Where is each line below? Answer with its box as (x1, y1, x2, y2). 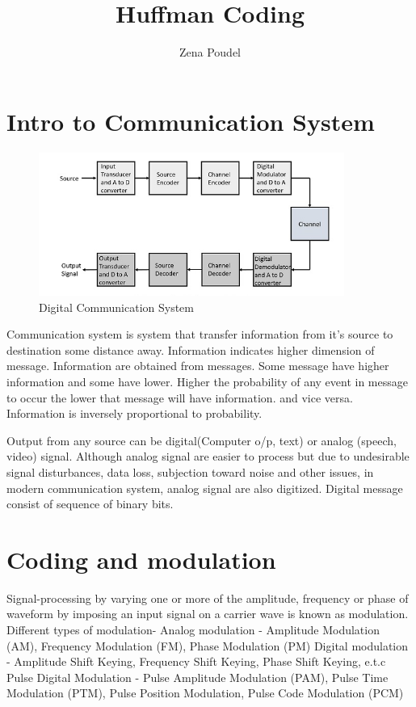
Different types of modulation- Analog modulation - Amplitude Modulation (6, 621, 380, 638)
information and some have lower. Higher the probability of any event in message (6, 372, 408, 389)
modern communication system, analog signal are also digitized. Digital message (6, 479, 403, 496)
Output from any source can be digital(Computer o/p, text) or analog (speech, (6, 431, 397, 448)
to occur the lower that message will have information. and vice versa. (6, 389, 353, 406)
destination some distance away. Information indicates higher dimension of (6, 341, 375, 358)
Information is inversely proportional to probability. (6, 405, 263, 422)
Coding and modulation (6, 542, 276, 575)
